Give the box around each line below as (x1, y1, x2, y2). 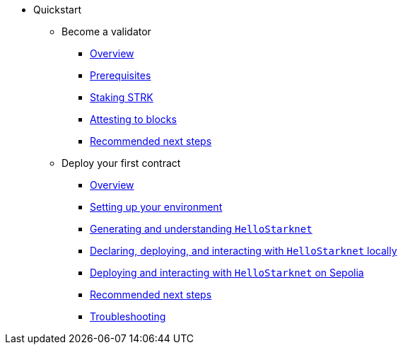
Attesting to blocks (90, 113, 177, 125)
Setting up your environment (90, 201, 223, 213)
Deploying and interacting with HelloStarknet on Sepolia (90, 267, 364, 279)
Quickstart (33, 4, 82, 16)
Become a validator (62, 25, 151, 37)
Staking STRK (90, 91, 153, 103)
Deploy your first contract (62, 157, 181, 169)
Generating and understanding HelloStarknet (90, 223, 313, 235)
